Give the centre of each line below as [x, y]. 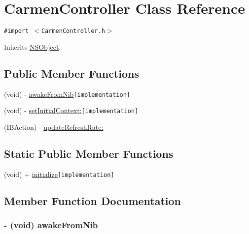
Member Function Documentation [93, 200]
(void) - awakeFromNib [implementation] [67, 94]
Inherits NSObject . [33, 46]
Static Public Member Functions [89, 153]
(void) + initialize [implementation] [59, 174]
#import [17, 31]
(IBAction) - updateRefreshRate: [54, 127]
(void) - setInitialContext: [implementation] [71, 110]
